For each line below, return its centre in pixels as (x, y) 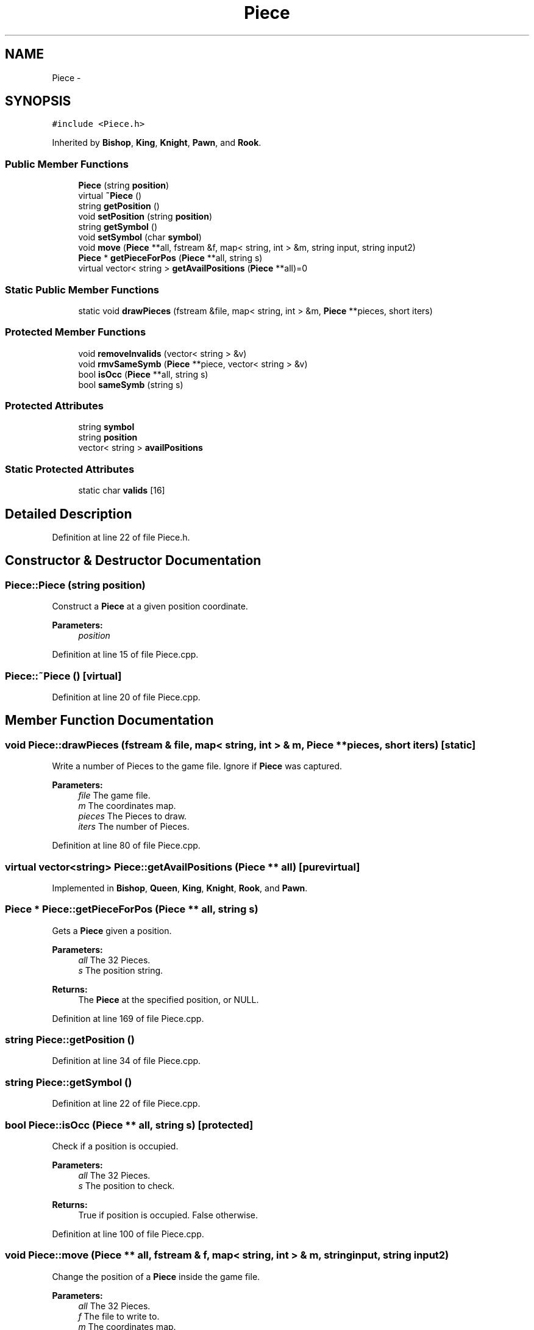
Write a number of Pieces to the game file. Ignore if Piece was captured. (197, 766)
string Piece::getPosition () (70, 1040)
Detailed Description (69, 514)
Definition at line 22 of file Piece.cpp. (126, 1104)
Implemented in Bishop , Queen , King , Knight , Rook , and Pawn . (180, 888)
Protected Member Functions (76, 332)
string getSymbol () (118, 227)
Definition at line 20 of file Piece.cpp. (126, 697)
